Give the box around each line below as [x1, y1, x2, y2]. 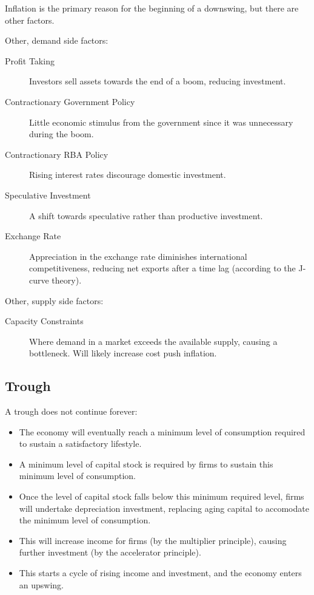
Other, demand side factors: [5, 34, 109, 47]
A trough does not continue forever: [5, 405, 138, 418]
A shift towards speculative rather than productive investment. [29, 209, 263, 222]
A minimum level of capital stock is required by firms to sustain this [19, 457, 273, 470]
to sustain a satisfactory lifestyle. [19, 437, 142, 450]
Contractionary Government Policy [5, 95, 135, 107]
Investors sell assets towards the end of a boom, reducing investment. [29, 75, 286, 87]
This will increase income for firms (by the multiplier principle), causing [19, 534, 287, 546]
